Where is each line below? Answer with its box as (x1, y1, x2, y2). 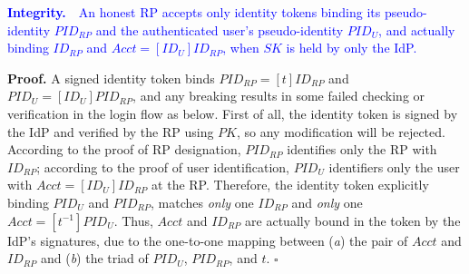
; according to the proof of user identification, (36, 157, 289, 176)
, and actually (378, 20, 455, 39)
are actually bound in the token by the (245, 210, 461, 230)
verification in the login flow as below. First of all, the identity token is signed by (7, 103, 458, 122)
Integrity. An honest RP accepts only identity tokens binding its (7, 3, 381, 21)
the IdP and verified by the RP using (7, 122, 214, 141)
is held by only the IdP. (286, 38, 417, 57)
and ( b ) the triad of (40, 249, 149, 268)
